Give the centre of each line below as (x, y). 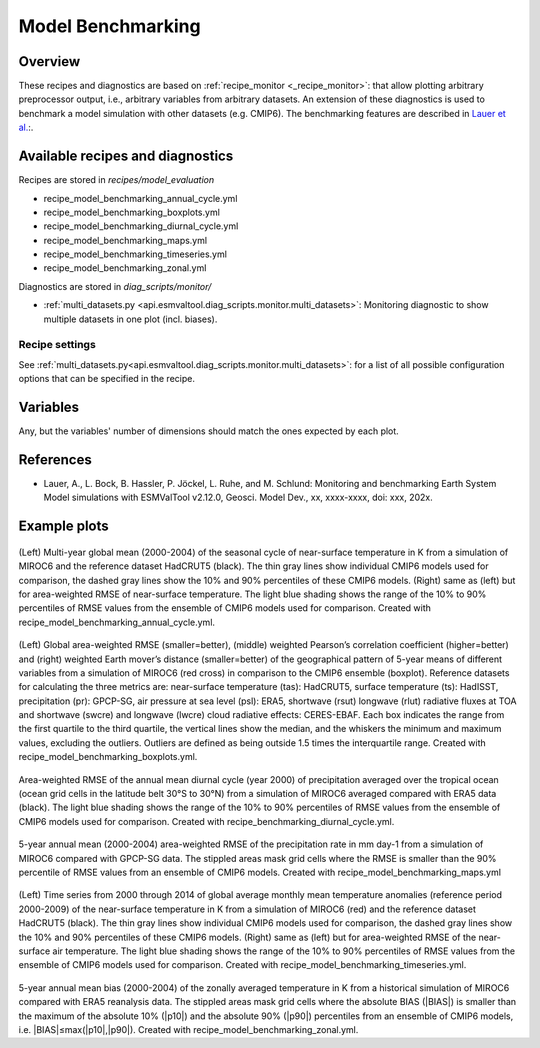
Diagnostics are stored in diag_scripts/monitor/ (115, 286)
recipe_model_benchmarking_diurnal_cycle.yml (141, 226)
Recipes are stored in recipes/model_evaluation (116, 180)
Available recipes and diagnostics (126, 156)
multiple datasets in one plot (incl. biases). (130, 319)
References (55, 459)
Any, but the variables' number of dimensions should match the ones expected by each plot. (208, 431)
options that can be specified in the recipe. (106, 379)
